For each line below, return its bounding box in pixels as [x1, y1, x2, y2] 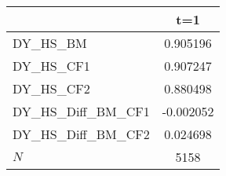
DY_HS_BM [13, 34, 87, 52]
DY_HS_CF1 [13, 57, 90, 75]
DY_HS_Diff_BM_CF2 [13, 125, 150, 143]
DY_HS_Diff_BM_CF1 [13, 102, 150, 120]
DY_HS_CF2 [13, 79, 90, 97]
